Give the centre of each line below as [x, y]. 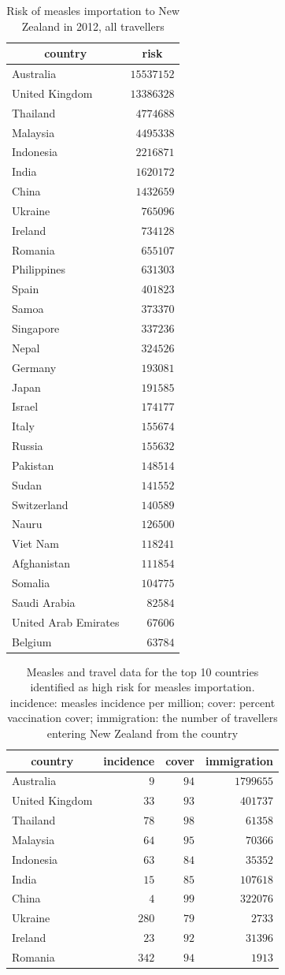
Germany [34, 367]
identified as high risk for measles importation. [142, 687]
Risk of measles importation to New [93, 10]
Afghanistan [41, 563]
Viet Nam [35, 543]
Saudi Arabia [44, 602]
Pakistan [33, 465]
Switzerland [40, 504]
